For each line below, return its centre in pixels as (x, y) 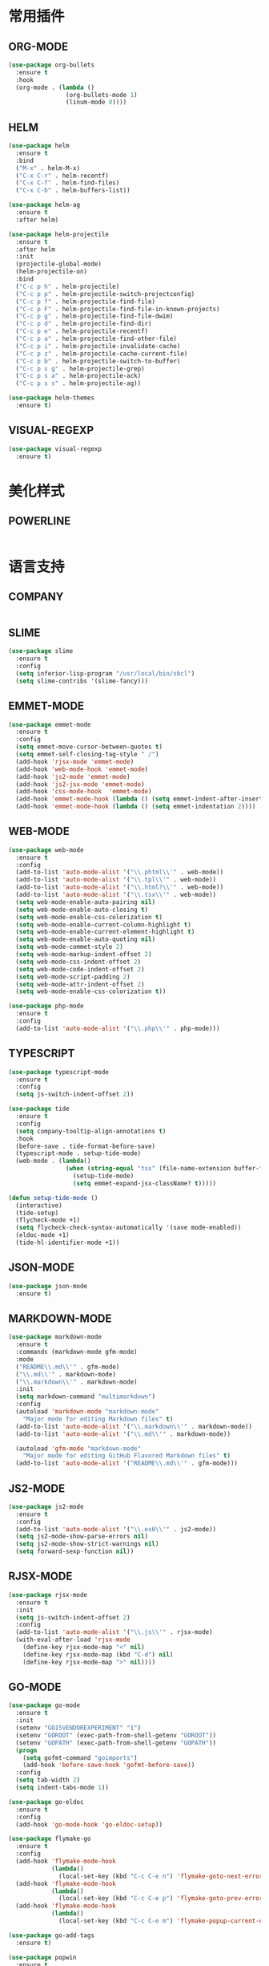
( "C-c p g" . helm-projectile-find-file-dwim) (94, 316)
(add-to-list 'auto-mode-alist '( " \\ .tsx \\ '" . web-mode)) (116, 895)
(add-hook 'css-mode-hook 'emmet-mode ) (84, 792)
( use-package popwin (43, 1957)
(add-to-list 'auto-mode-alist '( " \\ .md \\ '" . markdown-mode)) (123, 1434)
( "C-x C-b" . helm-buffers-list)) (73, 191)
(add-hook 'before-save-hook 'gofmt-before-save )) (109, 1765)
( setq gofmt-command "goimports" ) (80, 1757)
